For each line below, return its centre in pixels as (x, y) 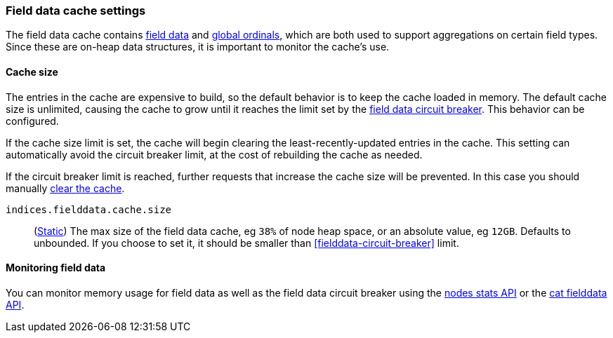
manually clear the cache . (65, 188)
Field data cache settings (76, 11)
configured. (32, 121)
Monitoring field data (56, 268)
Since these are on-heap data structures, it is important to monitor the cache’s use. (198, 47)
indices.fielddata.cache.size (89, 209)
